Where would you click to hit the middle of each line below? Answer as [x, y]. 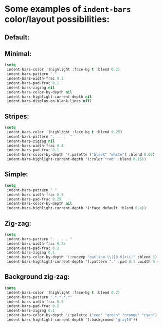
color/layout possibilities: [57, 19]
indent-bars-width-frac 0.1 [35, 79]
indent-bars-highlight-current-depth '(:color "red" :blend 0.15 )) [76, 159]
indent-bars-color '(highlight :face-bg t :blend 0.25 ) [64, 132]
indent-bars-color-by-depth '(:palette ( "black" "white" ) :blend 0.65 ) [81, 155]
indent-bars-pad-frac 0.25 [34, 199]
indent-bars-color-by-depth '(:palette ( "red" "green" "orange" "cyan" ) [82, 315]
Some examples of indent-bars [68, 9]
